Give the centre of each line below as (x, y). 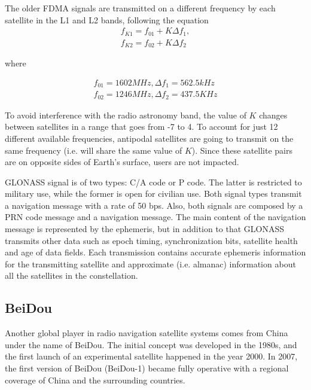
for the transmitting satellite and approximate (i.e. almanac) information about (150, 263)
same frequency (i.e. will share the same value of (94, 150)
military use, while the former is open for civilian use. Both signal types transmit (153, 194)
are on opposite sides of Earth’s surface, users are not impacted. (122, 162)
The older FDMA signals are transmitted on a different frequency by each (140, 8)
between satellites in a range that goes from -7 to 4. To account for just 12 (141, 127)
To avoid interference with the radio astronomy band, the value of (126, 115)
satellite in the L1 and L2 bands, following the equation (107, 19)
